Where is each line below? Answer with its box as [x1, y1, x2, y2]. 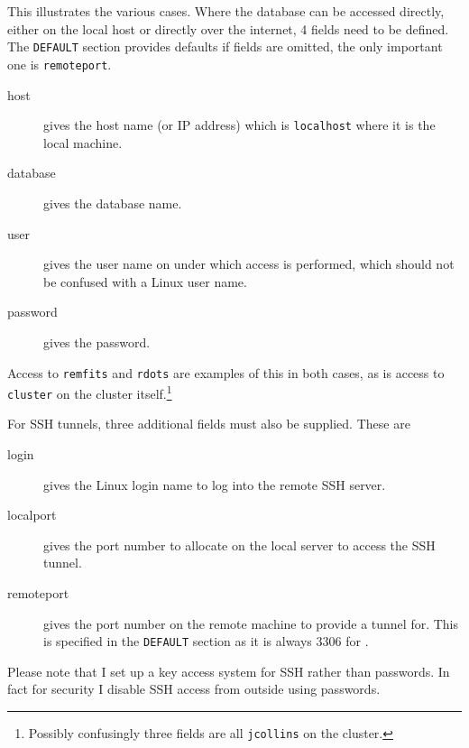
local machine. [43, 133, 123, 152]
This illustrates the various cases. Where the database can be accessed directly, [7, 2, 445, 20]
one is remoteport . [7, 54, 112, 73]
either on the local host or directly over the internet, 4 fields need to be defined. [7, 19, 449, 38]
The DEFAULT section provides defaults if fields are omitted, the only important [7, 37, 443, 56]
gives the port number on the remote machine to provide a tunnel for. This [43, 614, 459, 633]
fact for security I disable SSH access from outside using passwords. [7, 679, 381, 698]
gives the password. [43, 332, 151, 351]
